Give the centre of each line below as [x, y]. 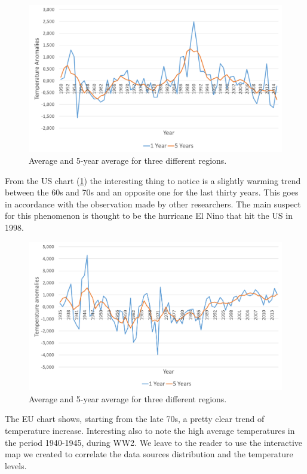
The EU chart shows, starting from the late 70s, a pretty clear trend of [135, 419]
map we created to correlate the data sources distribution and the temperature [149, 454]
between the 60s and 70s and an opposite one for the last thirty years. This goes [152, 192]
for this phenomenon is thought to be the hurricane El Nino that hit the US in [149, 215]
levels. [16, 465]
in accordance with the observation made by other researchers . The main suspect [153, 204]
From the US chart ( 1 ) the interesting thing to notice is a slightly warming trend [153, 180]
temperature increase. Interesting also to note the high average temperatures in [150, 430]
